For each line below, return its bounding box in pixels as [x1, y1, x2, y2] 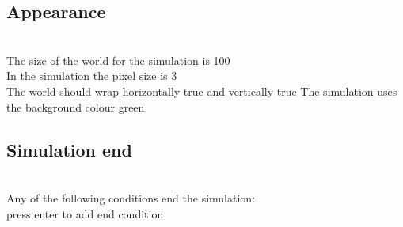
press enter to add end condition [6, 205, 164, 221]
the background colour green [6, 98, 145, 115]
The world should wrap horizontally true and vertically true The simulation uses [6, 82, 397, 99]
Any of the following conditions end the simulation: [6, 189, 256, 206]
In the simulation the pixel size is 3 [6, 67, 177, 84]
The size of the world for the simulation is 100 [6, 51, 230, 68]
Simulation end [6, 137, 132, 161]
